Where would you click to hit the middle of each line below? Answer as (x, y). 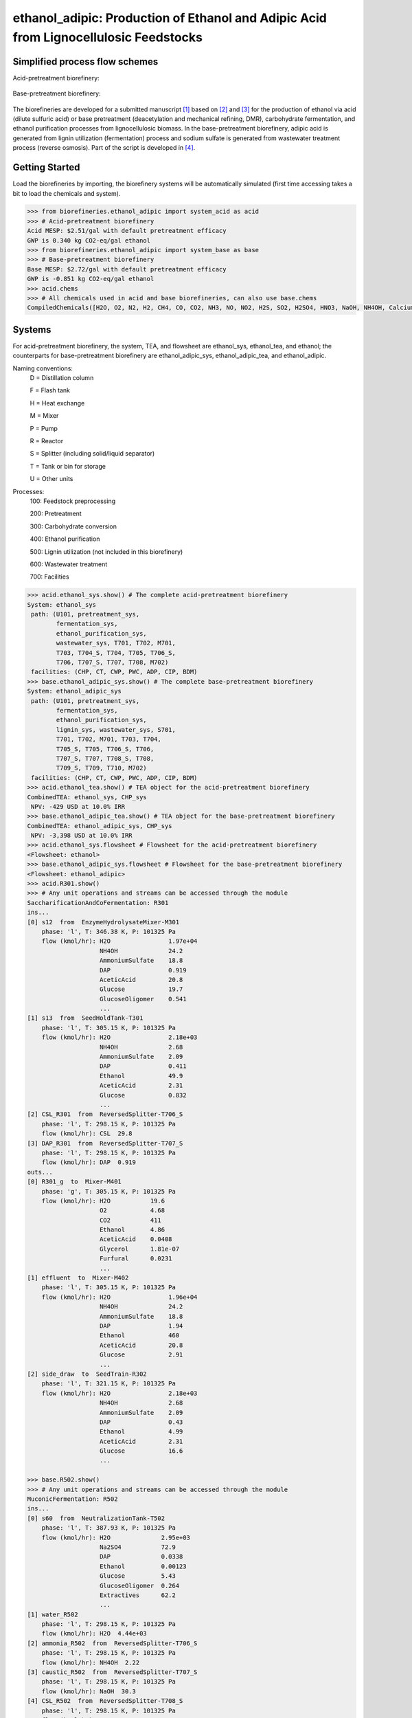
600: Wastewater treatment (69, 564)
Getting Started (46, 167)
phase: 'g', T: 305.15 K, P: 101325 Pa (109, 1191)
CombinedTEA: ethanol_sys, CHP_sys (87, 797)
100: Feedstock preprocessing (73, 501)
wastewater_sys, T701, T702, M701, (116, 643)
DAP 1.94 (141, 1326)
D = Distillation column (62, 378)
